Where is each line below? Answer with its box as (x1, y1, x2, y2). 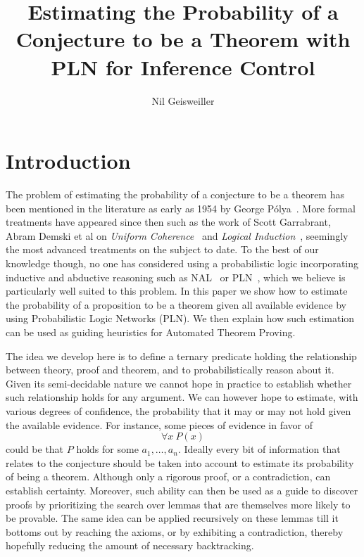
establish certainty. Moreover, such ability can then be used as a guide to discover (6, 482, 358, 497)
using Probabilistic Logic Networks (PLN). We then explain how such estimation (6, 311, 355, 326)
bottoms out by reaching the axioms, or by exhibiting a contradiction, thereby (6, 524, 344, 539)
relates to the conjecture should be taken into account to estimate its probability (6, 455, 354, 470)
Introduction (6, 146, 131, 175)
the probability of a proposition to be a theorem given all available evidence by (6, 297, 346, 312)
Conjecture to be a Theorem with (15, 25, 351, 53)
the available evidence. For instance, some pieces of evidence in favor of (6, 417, 313, 432)
